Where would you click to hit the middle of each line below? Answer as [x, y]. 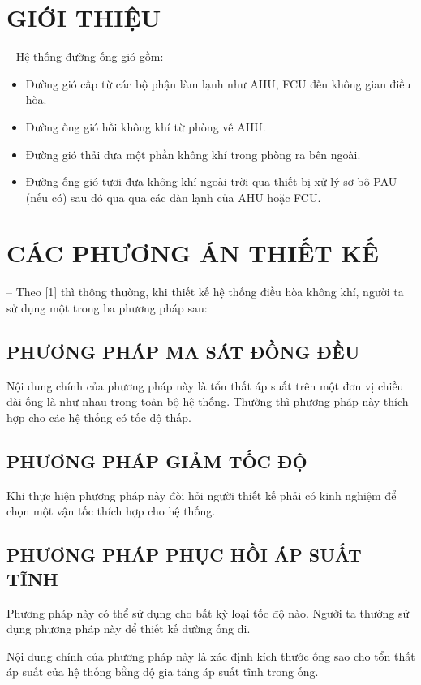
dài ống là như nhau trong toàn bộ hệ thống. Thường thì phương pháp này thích [208, 401]
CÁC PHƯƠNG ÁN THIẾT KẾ [193, 253]
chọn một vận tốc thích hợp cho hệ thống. [111, 511]
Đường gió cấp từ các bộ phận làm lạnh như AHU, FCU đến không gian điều [218, 83]
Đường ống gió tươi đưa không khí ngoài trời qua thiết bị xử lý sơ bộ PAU [211, 181]
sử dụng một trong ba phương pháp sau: [107, 308]
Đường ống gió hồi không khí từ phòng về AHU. [146, 126]
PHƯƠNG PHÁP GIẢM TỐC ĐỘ [157, 461]
